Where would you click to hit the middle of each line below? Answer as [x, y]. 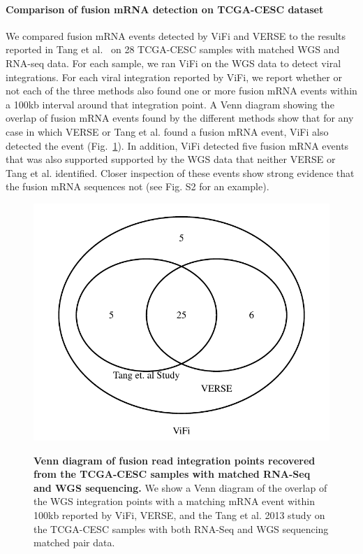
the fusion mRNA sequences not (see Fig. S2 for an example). [138, 186]
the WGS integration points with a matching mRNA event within [174, 501]
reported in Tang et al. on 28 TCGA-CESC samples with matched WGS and [173, 49]
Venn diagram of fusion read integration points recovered [175, 460]
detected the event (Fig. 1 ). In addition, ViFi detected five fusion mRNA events [177, 145]
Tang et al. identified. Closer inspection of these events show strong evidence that [180, 172]
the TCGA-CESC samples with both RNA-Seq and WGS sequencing [181, 528]
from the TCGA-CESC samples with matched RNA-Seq [172, 474]
